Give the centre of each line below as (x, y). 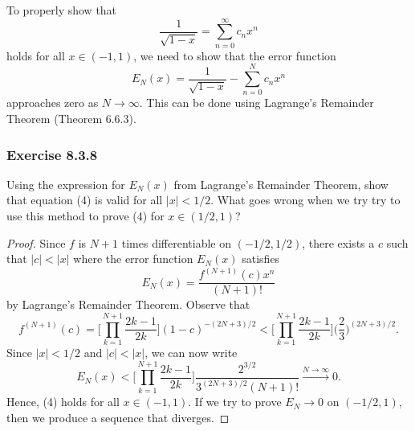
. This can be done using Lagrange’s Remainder (256, 103)
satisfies (261, 259)
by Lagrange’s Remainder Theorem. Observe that (128, 304)
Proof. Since (36, 242)
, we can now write (191, 353)
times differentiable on (176, 242)
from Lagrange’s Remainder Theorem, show (281, 184)
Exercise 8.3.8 (52, 154)
